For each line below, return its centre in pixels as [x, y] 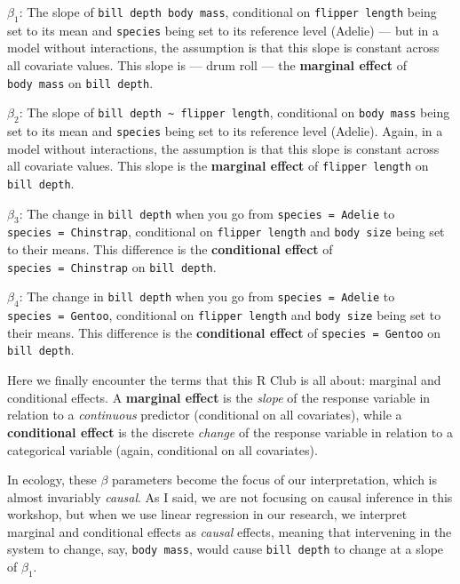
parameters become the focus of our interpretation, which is [275, 480]
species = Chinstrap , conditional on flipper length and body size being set [226, 232]
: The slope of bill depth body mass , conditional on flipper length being [228, 12]
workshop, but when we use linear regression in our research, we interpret [207, 514]
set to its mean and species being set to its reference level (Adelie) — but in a [223, 30]
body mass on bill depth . [80, 82]
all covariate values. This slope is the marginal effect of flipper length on [218, 166]
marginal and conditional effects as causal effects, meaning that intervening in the [230, 531]
